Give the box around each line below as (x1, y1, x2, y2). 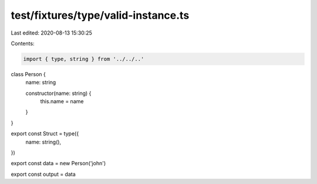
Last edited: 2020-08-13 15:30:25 (11, 29, 92, 36)
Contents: (11, 40, 35, 47)
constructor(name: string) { (25, 90, 92, 97)
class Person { (11, 70, 46, 77)
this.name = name (40, 98, 84, 105)
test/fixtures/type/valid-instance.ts (11, 9, 190, 22)
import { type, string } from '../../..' (23, 56, 144, 62)
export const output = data (11, 171, 76, 178)
